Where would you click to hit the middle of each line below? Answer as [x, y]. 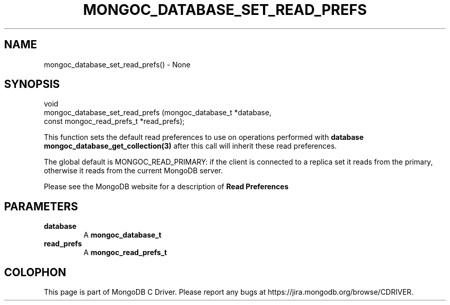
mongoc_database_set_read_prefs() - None [117, 64]
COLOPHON [35, 272]
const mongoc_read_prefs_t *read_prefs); [114, 121]
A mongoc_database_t [123, 235]
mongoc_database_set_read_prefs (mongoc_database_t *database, [158, 113]
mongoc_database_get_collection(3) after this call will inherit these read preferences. [190, 146]
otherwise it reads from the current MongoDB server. [133, 171]
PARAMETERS [41, 206]
